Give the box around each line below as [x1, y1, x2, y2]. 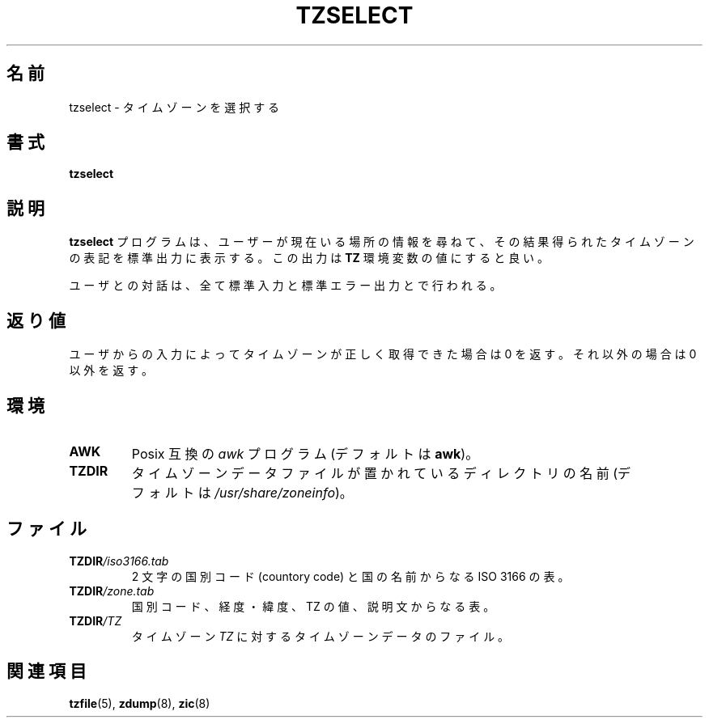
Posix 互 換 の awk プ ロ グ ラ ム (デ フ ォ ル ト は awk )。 [131, 445, 479, 462]
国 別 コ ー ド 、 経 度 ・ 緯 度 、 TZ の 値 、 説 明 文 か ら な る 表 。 [131, 599, 495, 613]
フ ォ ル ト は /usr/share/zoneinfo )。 [131, 484, 353, 501]
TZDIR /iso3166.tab [69, 553, 169, 568]
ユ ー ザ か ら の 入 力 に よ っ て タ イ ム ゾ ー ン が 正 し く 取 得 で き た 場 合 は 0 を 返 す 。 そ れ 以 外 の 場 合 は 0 [69, 347, 697, 362]
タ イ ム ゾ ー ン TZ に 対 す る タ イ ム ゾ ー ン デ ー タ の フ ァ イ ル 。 [131, 629, 510, 643]
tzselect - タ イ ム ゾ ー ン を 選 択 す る [69, 99, 280, 114]
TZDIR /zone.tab [69, 583, 155, 598]
